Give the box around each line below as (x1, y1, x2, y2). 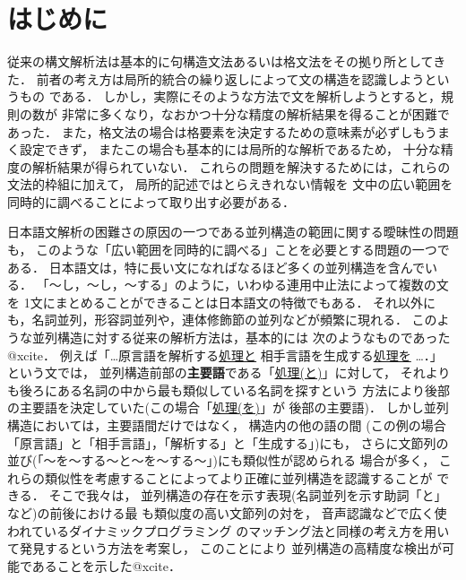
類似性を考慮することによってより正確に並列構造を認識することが (44, 468, 433, 487)
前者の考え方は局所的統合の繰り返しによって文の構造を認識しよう (36, 69, 425, 88)
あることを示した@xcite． (31, 556, 181, 575)
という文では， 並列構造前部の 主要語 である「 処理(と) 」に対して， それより (7, 363, 451, 382)
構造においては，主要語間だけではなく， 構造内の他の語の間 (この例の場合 (7, 416, 446, 434)
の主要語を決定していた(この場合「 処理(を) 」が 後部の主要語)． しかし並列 (7, 398, 449, 417)
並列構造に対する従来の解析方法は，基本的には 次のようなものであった (31, 328, 451, 347)
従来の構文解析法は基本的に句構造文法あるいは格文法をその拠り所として (7, 52, 434, 71)
